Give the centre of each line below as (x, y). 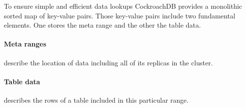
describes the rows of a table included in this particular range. (96, 100)
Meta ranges (25, 44)
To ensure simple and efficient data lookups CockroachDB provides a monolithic (123, 6)
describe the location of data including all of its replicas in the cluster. (108, 62)
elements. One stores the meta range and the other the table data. (102, 25)
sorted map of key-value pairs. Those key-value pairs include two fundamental (120, 15)
